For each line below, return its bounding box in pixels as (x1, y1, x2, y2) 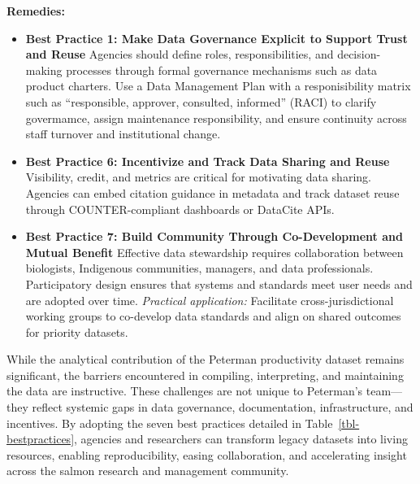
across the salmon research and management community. (6, 462, 289, 479)
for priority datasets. (25, 323, 128, 340)
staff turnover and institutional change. (25, 125, 221, 142)
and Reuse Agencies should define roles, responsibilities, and (25, 46, 334, 63)
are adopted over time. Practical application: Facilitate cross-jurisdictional (25, 291, 394, 308)
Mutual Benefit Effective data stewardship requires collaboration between (25, 243, 404, 260)
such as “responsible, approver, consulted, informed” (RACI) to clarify (25, 93, 377, 110)
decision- (337, 46, 381, 63)
